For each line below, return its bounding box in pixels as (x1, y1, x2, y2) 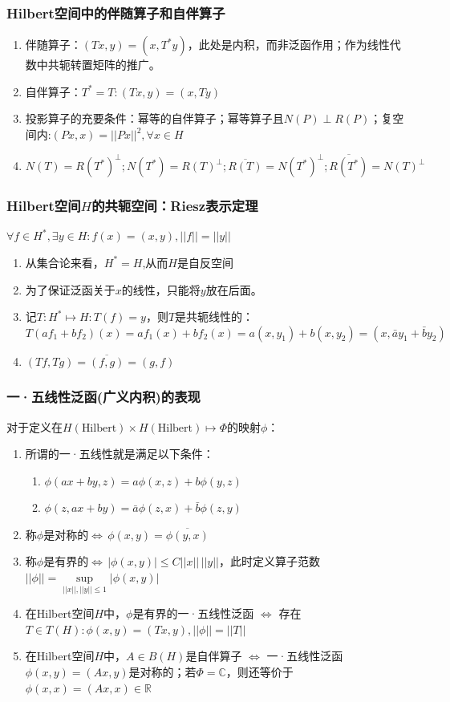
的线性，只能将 (121, 281, 201, 298)
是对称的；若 (128, 663, 197, 680)
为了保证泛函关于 (25, 281, 116, 298)
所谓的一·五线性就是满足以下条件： (25, 445, 214, 462)
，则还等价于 (225, 663, 294, 680)
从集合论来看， (25, 254, 104, 270)
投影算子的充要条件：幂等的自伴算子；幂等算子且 (25, 110, 284, 127)
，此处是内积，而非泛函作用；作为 (187, 36, 367, 53)
